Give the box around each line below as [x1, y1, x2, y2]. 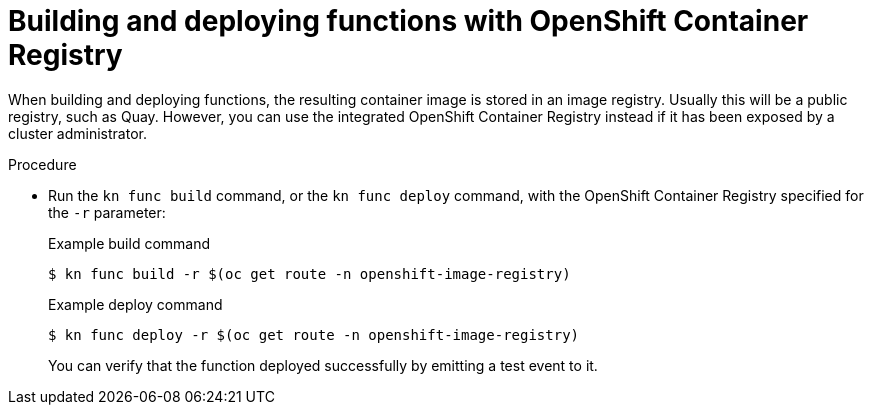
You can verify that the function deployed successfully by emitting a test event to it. [48, 356, 598, 374]
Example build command [48, 234, 211, 252]
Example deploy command [48, 295, 223, 313]
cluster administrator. [8, 124, 147, 142]
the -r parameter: [48, 203, 166, 221]
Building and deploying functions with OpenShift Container [8, 4, 809, 38]
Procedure [8, 155, 77, 173]
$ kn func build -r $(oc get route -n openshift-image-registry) [48, 265, 571, 282]
